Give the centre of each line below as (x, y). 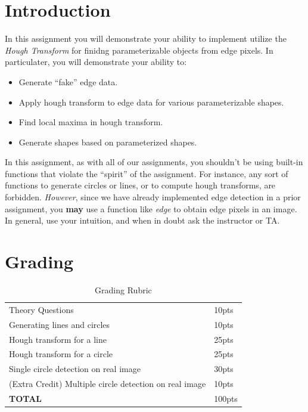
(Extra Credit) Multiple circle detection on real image (108, 384)
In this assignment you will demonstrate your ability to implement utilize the (146, 38)
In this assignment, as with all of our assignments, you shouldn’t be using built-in (154, 162)
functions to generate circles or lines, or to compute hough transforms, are (140, 185)
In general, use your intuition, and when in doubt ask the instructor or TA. (142, 220)
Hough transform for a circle (61, 354)
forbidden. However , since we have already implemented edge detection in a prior (153, 197)
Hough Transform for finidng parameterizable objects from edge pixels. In (139, 50)
